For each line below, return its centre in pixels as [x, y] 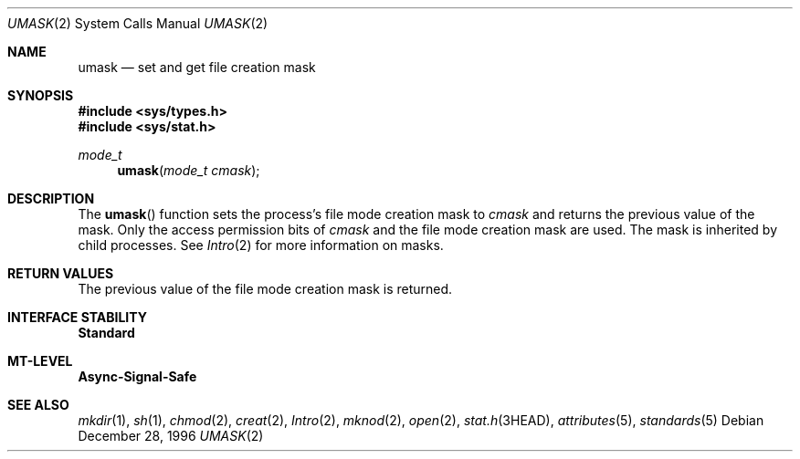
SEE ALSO [38, 405]
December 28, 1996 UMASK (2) [171, 436]
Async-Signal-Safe [137, 376]
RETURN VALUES [61, 273]
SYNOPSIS [41, 95]
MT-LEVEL [40, 361]
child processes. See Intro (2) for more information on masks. [261, 245]
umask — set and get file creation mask [197, 67]
